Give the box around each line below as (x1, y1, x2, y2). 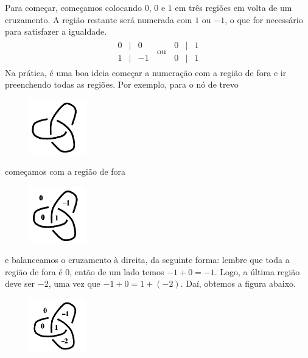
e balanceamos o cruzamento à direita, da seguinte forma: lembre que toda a (5, 253, 290, 266)
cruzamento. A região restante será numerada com (5, 13, 192, 26)
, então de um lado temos (69, 265, 164, 278)
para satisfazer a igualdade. (5, 25, 107, 38)
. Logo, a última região (214, 265, 300, 278)
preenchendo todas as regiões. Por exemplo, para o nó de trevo (5, 78, 239, 91)
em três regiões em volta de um (175, 1, 292, 13)
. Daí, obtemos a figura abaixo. (180, 277, 296, 290)
